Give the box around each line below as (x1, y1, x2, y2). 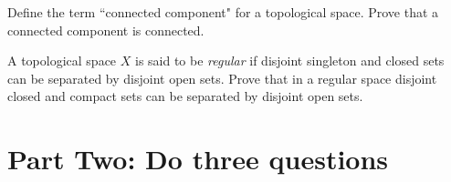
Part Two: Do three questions (7, 140, 389, 177)
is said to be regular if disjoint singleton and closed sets (134, 51, 445, 70)
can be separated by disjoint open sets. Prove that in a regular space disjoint (7, 68, 437, 87)
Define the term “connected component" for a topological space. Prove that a (7, 3, 439, 21)
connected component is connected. (7, 20, 205, 39)
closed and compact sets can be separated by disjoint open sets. (7, 86, 363, 106)
